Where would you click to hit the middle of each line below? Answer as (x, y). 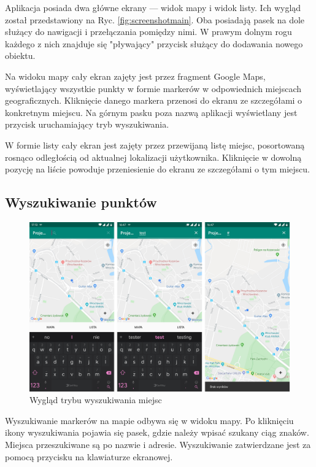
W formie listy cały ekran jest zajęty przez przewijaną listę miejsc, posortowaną (155, 145)
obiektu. (20, 56)
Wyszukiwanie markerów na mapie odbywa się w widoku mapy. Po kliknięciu (149, 420)
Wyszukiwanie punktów (81, 202)
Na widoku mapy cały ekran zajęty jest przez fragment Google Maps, (135, 76)
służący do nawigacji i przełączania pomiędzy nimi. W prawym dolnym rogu (148, 32)
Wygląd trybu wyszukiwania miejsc (96, 400)
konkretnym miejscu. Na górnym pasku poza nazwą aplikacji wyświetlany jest (151, 112)
